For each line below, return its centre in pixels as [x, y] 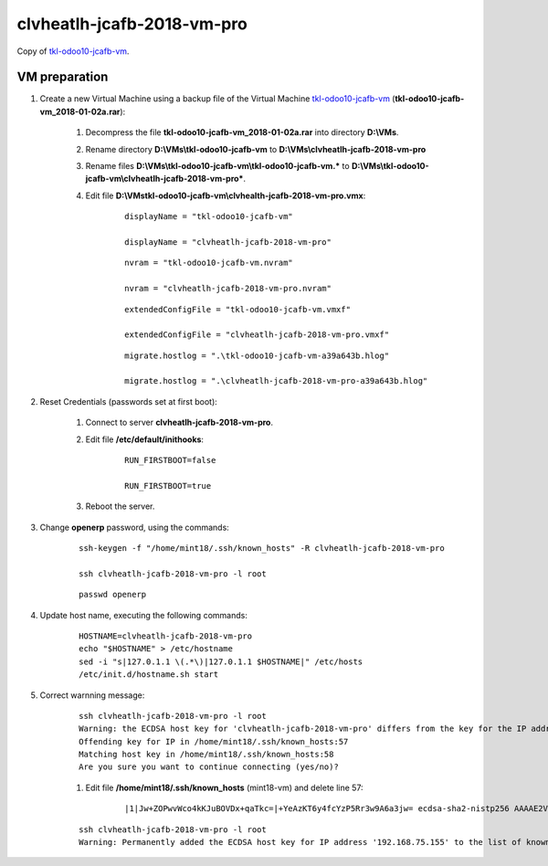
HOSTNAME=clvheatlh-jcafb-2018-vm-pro [166, 636]
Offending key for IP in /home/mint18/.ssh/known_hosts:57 [214, 741]
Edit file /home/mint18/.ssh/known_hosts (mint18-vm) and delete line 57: [225, 787]
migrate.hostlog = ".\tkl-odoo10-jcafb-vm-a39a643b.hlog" [257, 355]
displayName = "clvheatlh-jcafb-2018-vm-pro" [228, 242]
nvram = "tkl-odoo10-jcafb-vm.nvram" [209, 263]
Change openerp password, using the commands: [135, 527]
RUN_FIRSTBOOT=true [168, 486]
